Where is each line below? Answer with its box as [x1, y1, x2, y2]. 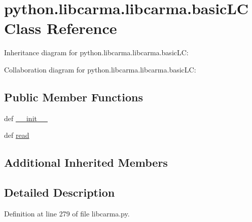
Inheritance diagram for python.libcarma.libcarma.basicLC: [4, 47, 189, 58]
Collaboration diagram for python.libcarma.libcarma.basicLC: [4, 64, 196, 75]
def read [4, 130, 29, 140]
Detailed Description [4, 184, 115, 200]
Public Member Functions [4, 89, 143, 104]
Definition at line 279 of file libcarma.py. [4, 208, 130, 218]
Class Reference [4, 18, 117, 39]
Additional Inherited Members [4, 155, 168, 170]
